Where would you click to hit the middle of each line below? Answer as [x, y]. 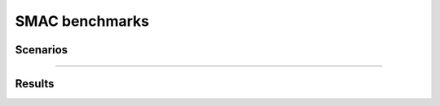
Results [35, 84]
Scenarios [42, 50]
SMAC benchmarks [82, 21]
